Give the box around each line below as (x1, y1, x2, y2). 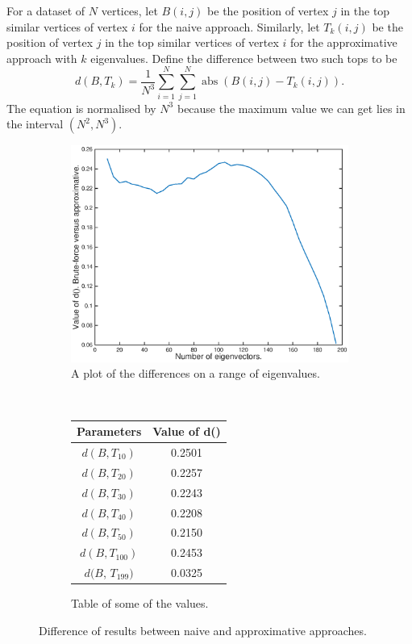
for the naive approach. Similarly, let (139, 18, 320, 35)
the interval (6, 115, 64, 132)
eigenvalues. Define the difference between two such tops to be (90, 49, 397, 66)
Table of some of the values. (71, 595, 209, 612)
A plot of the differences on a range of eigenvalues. (71, 365, 320, 382)
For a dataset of (6, 2, 85, 19)
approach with (6, 49, 77, 66)
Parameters (77, 423, 142, 440)
